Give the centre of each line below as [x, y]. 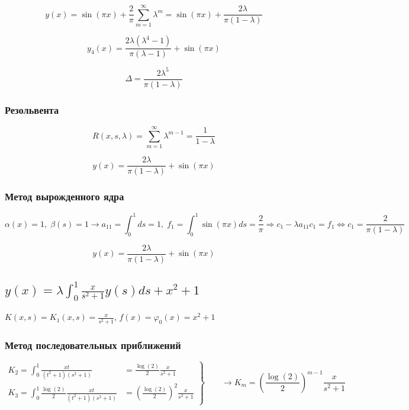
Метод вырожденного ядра [65, 196]
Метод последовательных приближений [93, 345]
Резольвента [32, 109]
